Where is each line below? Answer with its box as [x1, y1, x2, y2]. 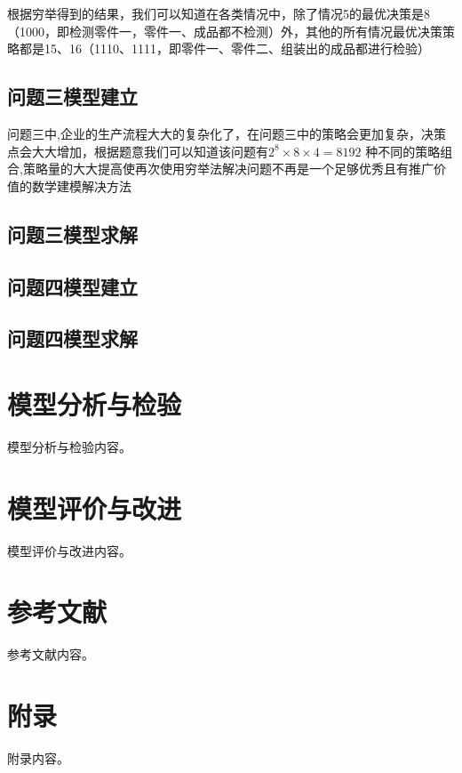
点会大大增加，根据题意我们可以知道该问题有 [7, 141, 268, 160]
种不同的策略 [365, 141, 441, 160]
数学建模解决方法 [31, 176, 131, 195]
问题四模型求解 [7, 325, 138, 352]
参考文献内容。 [7, 645, 94, 664]
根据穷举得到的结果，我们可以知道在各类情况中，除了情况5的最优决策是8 [7, 4, 430, 22]
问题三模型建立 [7, 83, 138, 110]
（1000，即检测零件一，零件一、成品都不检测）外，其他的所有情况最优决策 [7, 21, 442, 40]
